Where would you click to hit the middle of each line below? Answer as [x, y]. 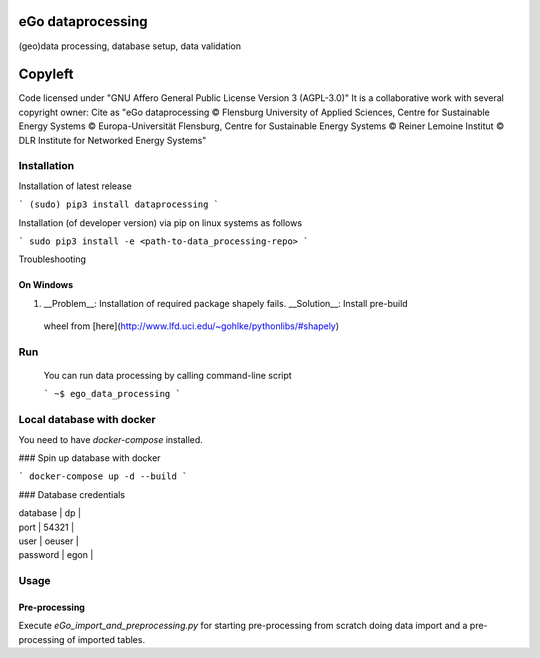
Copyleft [46, 74]
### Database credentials [71, 494]
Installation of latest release [75, 186]
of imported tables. [105, 639]
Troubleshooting [52, 259]
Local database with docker [87, 420]
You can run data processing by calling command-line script [167, 376]
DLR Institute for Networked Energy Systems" [112, 140]
